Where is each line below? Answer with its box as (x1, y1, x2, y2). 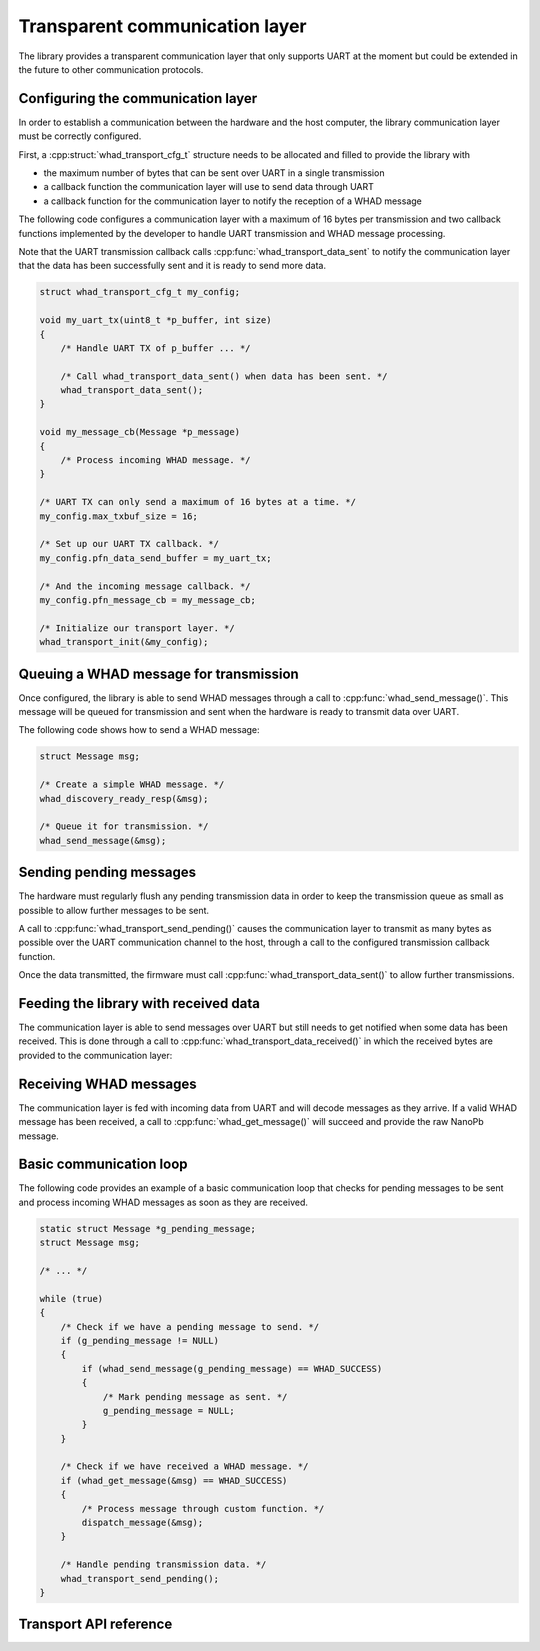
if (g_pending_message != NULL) (60, 1335, 220, 1346)
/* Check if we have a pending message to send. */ (60, 1321, 320, 1332)
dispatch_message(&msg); (81, 1517, 204, 1529)
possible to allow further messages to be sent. (18, 904, 210, 916)
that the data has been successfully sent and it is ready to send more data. (18, 260, 327, 272)
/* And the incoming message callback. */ (39, 580, 251, 592)
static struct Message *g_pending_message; (39, 1223, 257, 1234)
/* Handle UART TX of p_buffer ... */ (60, 342, 251, 354)
